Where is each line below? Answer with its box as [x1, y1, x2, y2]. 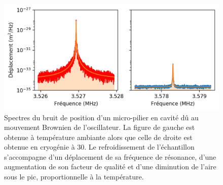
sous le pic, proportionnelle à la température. [4, 171, 144, 182]
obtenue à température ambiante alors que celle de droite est [4, 131, 193, 142]
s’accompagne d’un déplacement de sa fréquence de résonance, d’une [4, 151, 216, 162]
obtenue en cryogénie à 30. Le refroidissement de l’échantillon [4, 142, 195, 152]
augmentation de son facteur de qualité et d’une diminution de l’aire [4, 161, 216, 172]
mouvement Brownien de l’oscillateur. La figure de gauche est [4, 122, 195, 132]
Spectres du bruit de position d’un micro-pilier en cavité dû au [4, 112, 199, 122]
